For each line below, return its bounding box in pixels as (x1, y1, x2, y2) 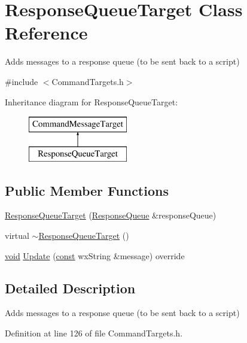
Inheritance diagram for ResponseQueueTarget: (5, 95, 178, 108)
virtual (5, 229, 29, 242)
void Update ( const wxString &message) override (5, 249, 185, 262)
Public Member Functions (5, 181, 169, 199)
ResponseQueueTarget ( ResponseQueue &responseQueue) (5, 209, 216, 221)
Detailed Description (5, 278, 136, 297)
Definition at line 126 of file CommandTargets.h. (5, 327, 183, 339)
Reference (5, 20, 88, 45)
